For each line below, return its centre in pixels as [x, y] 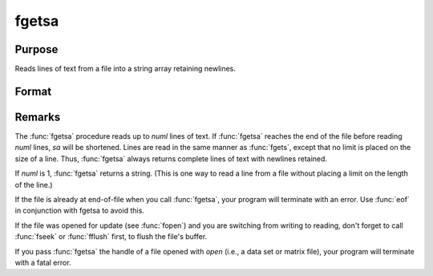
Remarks [38, 117]
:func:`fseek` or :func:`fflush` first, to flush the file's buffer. [111, 237]
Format [33, 91]
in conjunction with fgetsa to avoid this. [79, 211]
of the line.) [34, 185]
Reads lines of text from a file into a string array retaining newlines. [125, 69]
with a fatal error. [43, 262]
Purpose [36, 49]
